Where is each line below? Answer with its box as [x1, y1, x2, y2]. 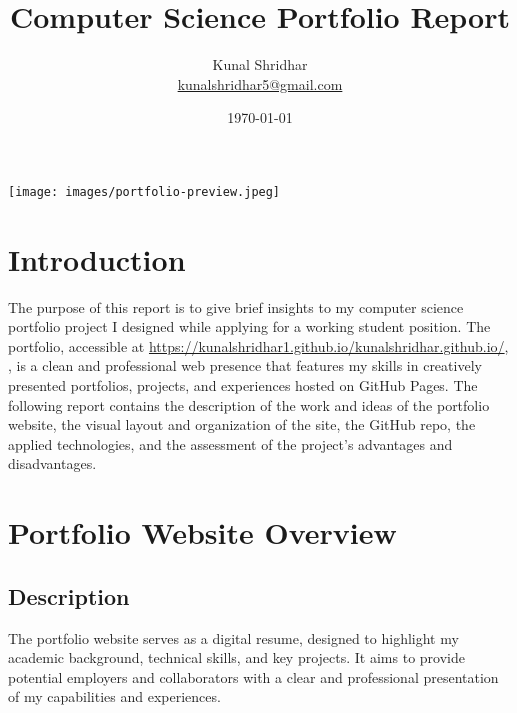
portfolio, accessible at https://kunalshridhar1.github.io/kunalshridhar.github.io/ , [8, 335, 509, 356]
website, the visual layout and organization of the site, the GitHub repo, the [8, 414, 476, 435]
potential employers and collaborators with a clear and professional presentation [8, 666, 499, 687]
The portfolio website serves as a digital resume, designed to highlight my [8, 627, 459, 648]
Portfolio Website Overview [8, 512, 397, 553]
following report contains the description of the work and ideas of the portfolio [8, 394, 490, 415]
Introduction [8, 238, 186, 279]
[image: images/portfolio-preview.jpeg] [8, 184, 281, 199]
